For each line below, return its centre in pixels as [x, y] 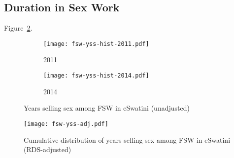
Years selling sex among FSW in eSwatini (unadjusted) [107, 108]
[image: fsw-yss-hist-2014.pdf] [96, 76]
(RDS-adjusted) [48, 149]
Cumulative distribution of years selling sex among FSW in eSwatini [127, 139]
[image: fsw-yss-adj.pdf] [66, 124]
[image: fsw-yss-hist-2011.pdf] [96, 44]
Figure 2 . [18, 28]
